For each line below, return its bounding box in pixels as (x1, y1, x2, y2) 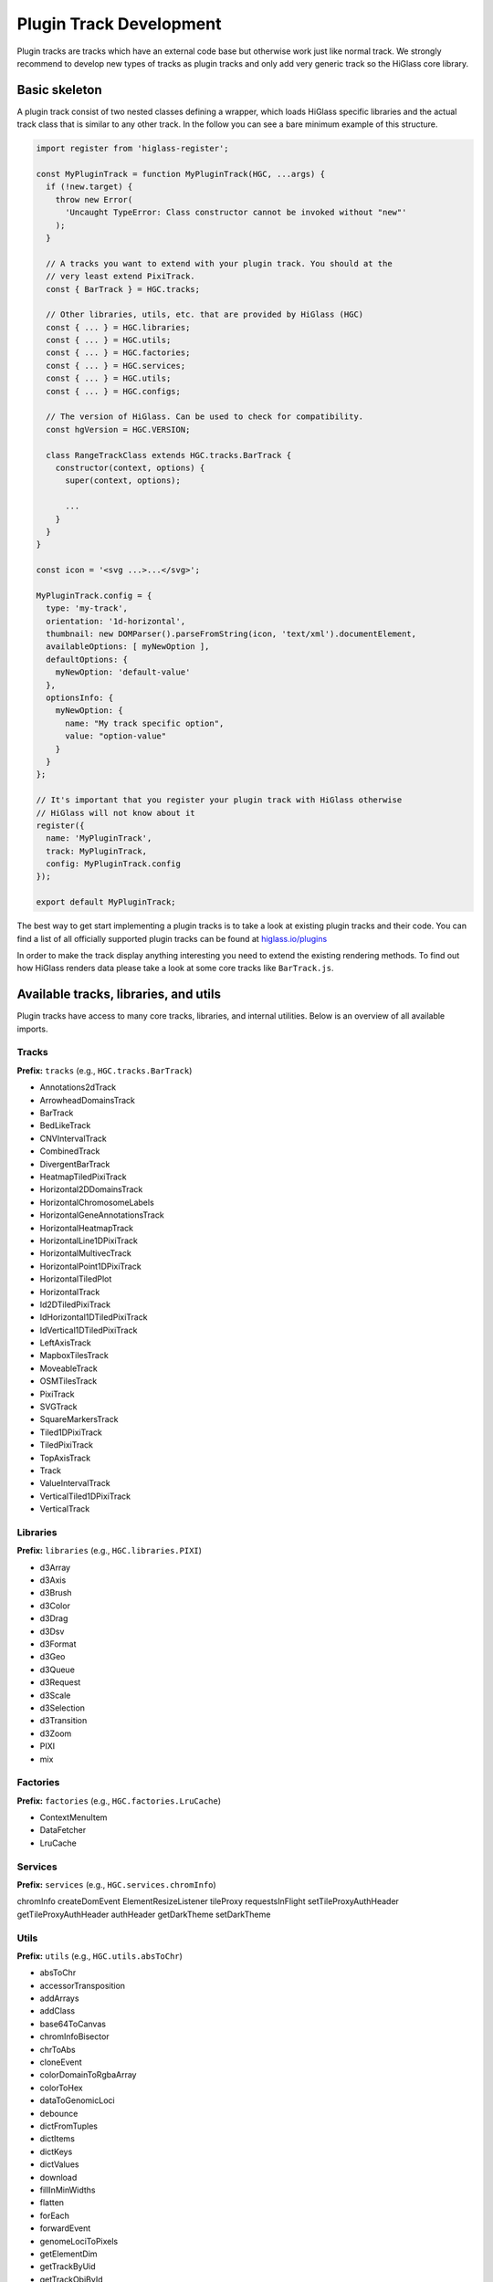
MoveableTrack (39, 1363, 98, 1374)
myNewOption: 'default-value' (55, 667, 191, 677)
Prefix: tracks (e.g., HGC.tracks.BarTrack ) (16, 1064, 193, 1076)
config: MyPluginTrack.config (46, 859, 182, 869)
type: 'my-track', (46, 603, 128, 613)
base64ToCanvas (39, 2018, 107, 2029)
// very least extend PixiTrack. (46, 271, 195, 282)
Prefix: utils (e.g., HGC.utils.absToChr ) (16, 1950, 183, 1962)
